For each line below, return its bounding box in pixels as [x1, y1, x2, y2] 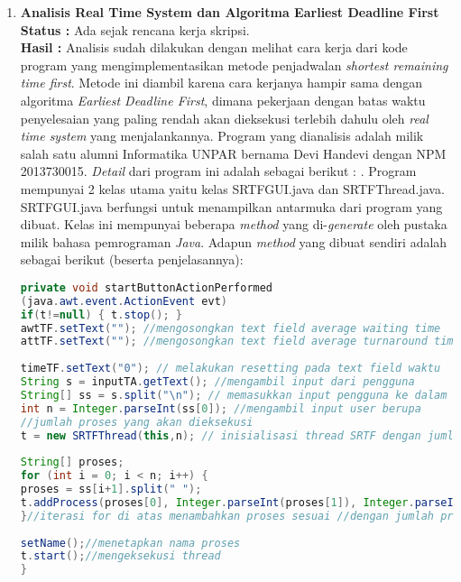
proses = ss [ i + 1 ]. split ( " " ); [20, 483, 202, 496]
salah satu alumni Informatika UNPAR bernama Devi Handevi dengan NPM [20, 143, 447, 162]
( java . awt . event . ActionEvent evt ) [20, 294, 227, 308]
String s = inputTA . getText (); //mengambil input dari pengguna [20, 375, 415, 389]
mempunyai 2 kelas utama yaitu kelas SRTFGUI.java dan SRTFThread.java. [20, 179, 445, 198]
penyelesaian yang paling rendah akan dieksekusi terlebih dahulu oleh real [20, 108, 429, 127]
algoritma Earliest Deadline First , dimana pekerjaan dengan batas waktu [20, 90, 426, 109]
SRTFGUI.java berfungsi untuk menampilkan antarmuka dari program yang [20, 197, 443, 216]
